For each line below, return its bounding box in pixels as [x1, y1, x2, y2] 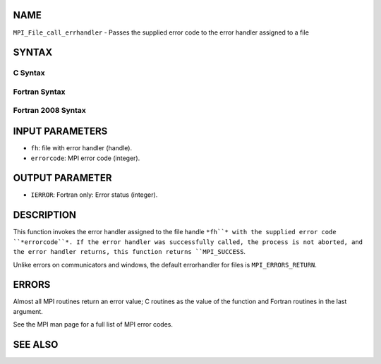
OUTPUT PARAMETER [13, 172, 112, 184]
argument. [13, 307, 44, 315]
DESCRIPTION [13, 209, 77, 222]
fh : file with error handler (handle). [30, 144, 133, 152]
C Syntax [13, 68, 45, 78]
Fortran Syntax [13, 87, 66, 97]
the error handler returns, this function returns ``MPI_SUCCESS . [13, 248, 246, 256]
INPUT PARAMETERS [13, 126, 108, 138]
